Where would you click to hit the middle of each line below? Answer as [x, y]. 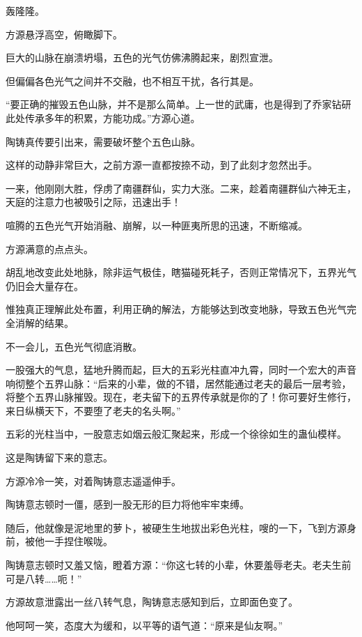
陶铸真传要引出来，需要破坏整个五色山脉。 [103, 141]
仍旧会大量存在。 [45, 285]
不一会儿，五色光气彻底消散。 [74, 346]
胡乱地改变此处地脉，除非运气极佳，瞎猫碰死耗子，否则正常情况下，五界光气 [181, 272]
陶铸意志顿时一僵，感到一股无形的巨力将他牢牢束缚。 [127, 504]
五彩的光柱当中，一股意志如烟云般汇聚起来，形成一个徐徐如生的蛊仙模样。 [176, 434]
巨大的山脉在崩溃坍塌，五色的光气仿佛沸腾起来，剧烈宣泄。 [142, 57]
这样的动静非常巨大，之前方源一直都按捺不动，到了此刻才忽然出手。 [162, 165]
